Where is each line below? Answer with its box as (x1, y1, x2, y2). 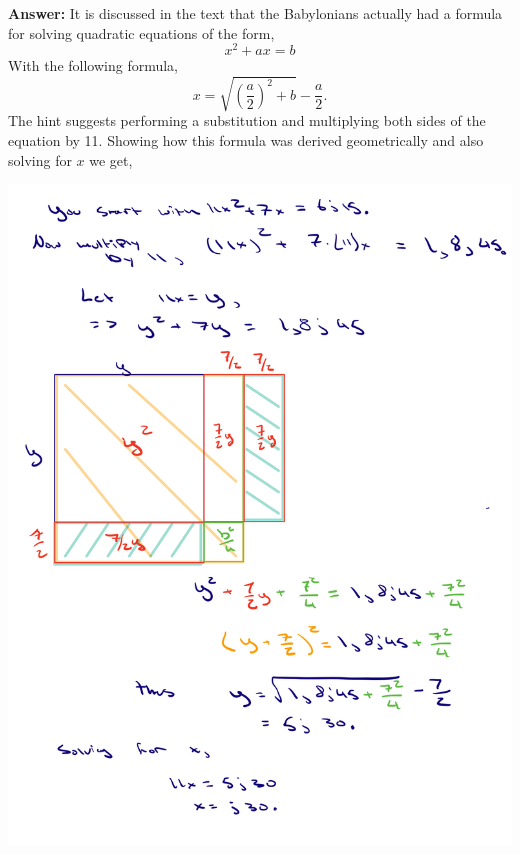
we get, (89, 149, 133, 170)
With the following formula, (8, 55, 179, 76)
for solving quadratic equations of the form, (8, 22, 275, 43)
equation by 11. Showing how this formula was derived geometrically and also (8, 130, 484, 150)
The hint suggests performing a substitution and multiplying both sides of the (8, 110, 486, 131)
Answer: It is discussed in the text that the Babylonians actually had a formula (8, 3, 503, 23)
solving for (8, 149, 72, 170)
